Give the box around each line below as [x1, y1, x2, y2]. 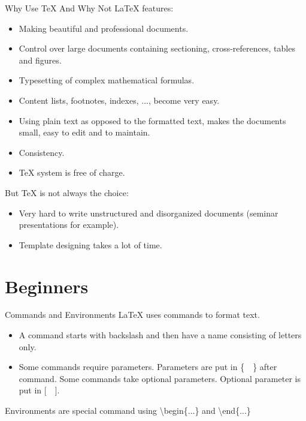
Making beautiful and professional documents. [19, 22, 189, 34]
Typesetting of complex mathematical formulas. [19, 74, 195, 86]
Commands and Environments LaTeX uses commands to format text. [5, 308, 260, 321]
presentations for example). [19, 218, 119, 231]
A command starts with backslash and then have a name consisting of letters [19, 329, 302, 341]
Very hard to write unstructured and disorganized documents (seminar [19, 206, 278, 219]
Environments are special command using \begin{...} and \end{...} [5, 404, 251, 416]
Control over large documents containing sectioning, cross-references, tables [19, 42, 295, 55]
